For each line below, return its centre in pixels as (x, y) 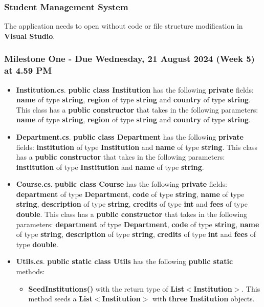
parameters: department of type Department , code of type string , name (138, 224)
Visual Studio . (30, 36)
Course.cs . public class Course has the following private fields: (122, 184)
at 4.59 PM (28, 70)
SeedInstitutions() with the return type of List (106, 288)
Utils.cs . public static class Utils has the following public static (125, 261)
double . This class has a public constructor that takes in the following (131, 214)
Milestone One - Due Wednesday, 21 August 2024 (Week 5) (129, 59)
